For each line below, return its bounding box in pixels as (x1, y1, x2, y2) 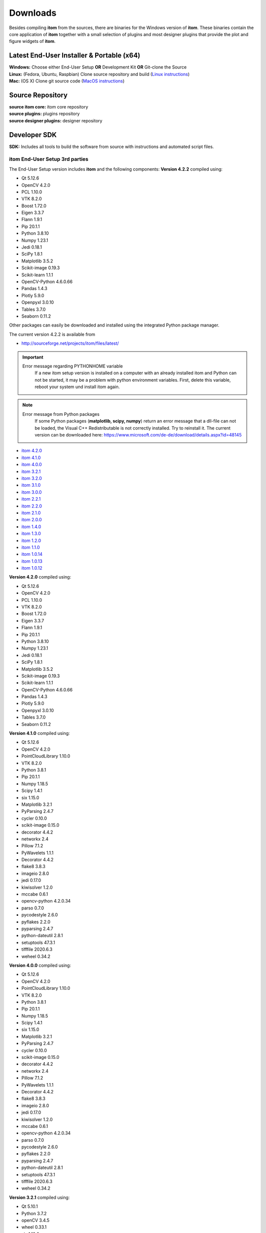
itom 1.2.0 (21, 538, 41, 544)
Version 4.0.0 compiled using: (9, 962, 71, 968)
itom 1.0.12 (21, 565, 43, 571)
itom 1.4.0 (21, 523, 41, 530)
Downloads (9, 7, 57, 18)
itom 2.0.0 (21, 517, 42, 523)
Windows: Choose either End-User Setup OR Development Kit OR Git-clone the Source (9, 64, 187, 70)
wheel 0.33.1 (21, 1224, 47, 1230)
